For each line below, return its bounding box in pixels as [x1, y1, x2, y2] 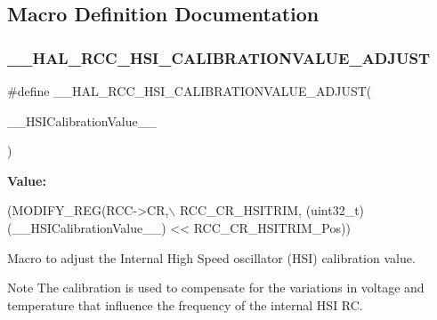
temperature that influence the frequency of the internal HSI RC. [7, 295, 363, 314]
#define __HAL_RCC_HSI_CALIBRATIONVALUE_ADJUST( [7, 82, 372, 100]
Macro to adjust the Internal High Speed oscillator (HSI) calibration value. [7, 248, 416, 267]
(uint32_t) [305, 201, 365, 220]
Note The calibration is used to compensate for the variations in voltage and [7, 278, 425, 297]
